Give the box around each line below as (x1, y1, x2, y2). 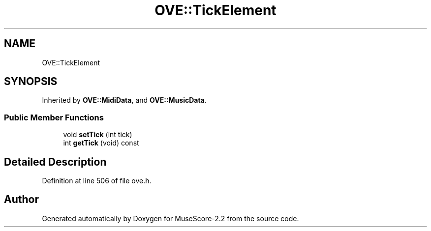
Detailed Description (4, 155, 107, 168)
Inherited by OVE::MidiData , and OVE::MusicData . (42, 96, 207, 105)
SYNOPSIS (4, 75, 58, 88)
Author (4, 193, 39, 206)
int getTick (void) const (63, 139, 139, 147)
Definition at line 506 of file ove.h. (42, 176, 152, 185)
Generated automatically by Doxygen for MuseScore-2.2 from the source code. (42, 214, 299, 223)
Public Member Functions (4, 112, 104, 122)
